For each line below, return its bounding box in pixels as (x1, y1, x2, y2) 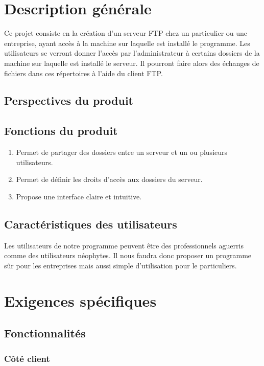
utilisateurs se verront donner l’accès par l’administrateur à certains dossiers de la (4, 48, 260, 58)
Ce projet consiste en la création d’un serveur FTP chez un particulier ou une (4, 28, 248, 38)
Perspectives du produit (4, 93, 134, 108)
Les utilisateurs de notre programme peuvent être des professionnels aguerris (4, 240, 244, 250)
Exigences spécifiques (4, 290, 157, 311)
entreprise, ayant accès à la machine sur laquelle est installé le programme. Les (4, 37, 250, 48)
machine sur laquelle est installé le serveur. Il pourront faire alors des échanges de (4, 57, 259, 68)
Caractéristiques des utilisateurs (4, 216, 177, 232)
